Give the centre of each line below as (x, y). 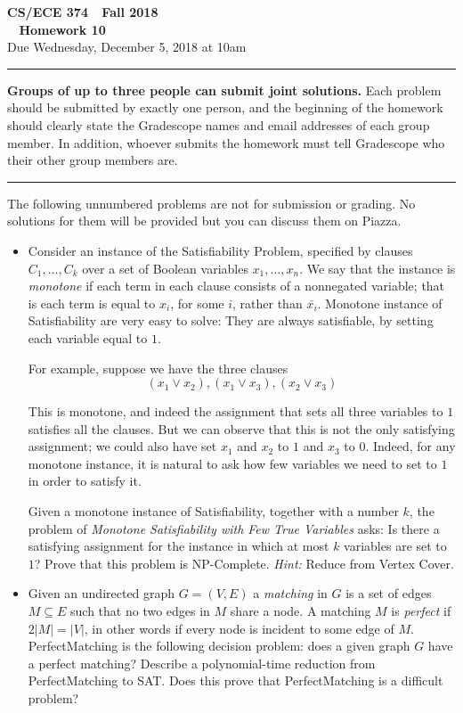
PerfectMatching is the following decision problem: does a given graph (219, 646)
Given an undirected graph (102, 593)
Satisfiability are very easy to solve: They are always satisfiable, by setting (231, 320)
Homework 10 (62, 29)
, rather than (268, 303)
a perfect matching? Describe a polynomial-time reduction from (202, 663)
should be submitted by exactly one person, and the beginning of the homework (225, 107)
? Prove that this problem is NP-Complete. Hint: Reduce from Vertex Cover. (244, 563)
